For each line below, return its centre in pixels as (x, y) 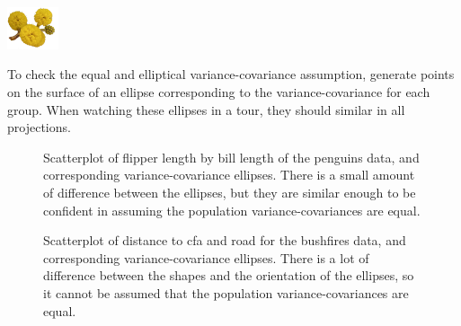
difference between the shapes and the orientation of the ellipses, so (229, 275)
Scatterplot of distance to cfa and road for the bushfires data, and (225, 240)
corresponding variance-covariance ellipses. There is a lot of (206, 257)
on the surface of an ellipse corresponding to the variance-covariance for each (219, 92)
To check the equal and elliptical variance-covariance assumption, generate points (231, 74)
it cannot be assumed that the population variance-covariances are (226, 292)
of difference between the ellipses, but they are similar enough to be (230, 192)
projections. (39, 127)
